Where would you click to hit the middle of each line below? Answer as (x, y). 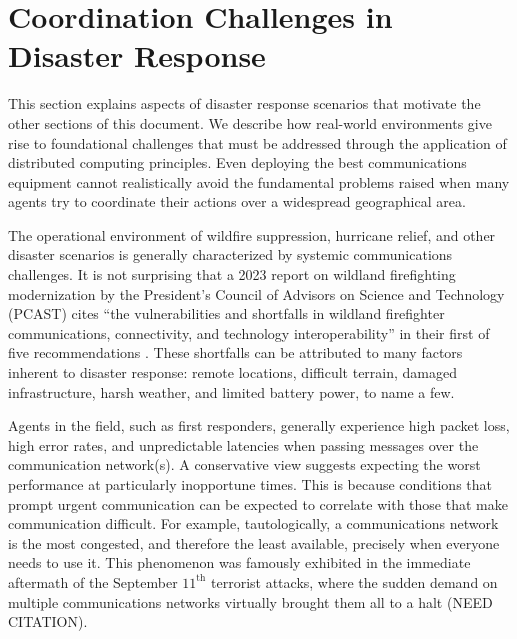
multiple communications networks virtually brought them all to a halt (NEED (250, 601)
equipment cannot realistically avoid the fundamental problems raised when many (259, 181)
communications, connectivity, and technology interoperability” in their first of (249, 332)
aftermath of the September (93, 581)
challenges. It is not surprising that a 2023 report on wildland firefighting (232, 274)
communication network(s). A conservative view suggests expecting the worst (244, 464)
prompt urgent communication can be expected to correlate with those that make (258, 503)
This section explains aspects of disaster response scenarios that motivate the (244, 103)
